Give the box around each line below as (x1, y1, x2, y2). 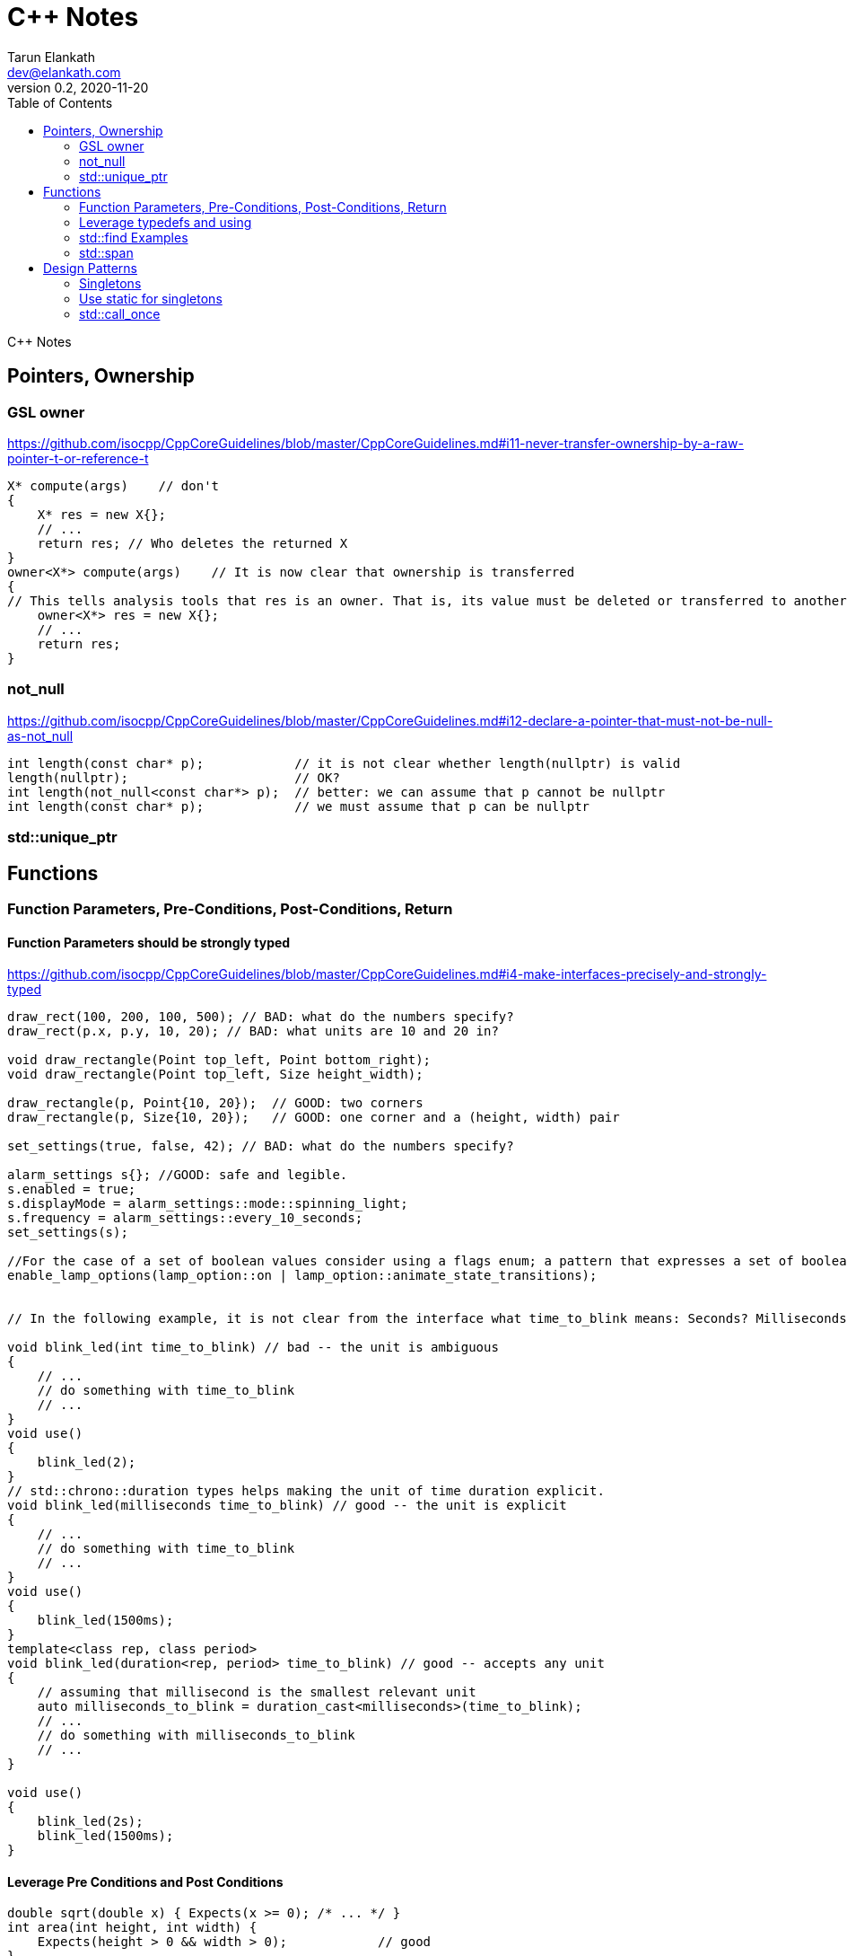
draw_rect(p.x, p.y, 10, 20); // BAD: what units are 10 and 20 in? (7, 1024, 499, 1039)
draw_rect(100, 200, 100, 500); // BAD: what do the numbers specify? (7, 1009, 514, 1025)
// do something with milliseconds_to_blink (37, 1728, 355, 1743)
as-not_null (7, 727, 74, 744)
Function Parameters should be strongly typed (7, 934, 291, 950)
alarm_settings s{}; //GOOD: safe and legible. (7, 1167, 348, 1183)
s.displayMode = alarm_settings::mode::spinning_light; (7, 1196, 408, 1211)
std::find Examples (79, 229, 188, 245)
